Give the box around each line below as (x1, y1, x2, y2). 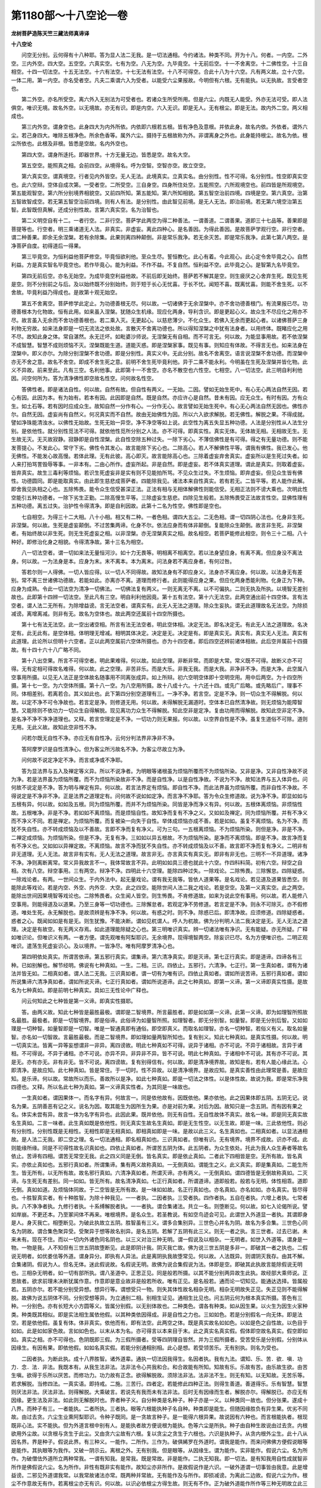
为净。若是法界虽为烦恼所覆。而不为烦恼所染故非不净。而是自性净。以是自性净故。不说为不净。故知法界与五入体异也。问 (11, 776, 308, 783)
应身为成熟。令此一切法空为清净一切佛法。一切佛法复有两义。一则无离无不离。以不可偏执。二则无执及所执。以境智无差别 (11, 585, 308, 592)
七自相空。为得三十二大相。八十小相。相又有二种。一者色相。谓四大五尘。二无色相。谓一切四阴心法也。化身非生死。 (21, 513, 308, 520)
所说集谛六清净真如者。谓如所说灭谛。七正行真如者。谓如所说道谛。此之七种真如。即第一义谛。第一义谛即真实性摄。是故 (11, 978, 308, 985)
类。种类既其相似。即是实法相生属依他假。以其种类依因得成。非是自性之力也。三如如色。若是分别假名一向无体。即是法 (11, 1311, 303, 1318)
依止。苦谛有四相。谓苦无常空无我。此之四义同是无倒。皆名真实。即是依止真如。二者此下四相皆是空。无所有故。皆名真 (11, 1152, 303, 1160)
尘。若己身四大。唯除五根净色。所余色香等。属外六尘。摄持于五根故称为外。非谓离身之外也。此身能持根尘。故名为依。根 (11, 132, 308, 139)
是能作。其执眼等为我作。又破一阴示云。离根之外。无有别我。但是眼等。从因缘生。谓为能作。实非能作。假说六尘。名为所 (11, 1446, 308, 1453)
